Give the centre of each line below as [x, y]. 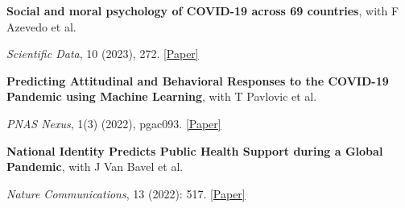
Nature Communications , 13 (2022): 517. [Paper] [126, 193]
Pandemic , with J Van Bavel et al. [95, 166]
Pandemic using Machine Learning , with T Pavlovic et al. [162, 96]
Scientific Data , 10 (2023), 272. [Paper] [103, 54]
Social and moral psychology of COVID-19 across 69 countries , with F [203, 10]
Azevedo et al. [41, 26]
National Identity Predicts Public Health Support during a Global [195, 150]
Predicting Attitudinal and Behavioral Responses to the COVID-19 [198, 80]
